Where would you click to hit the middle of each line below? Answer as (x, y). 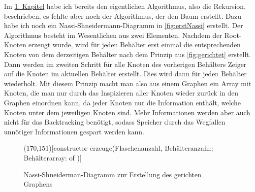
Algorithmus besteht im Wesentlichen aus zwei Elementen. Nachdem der (113, 35)
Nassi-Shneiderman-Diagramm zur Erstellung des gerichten (113, 174)
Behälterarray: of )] (53, 157)
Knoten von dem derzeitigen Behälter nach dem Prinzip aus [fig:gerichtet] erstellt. (127, 54)
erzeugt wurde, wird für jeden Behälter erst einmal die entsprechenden (134, 45)
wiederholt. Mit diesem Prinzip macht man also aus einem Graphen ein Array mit (128, 83)
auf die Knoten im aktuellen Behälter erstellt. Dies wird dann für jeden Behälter (125, 74)
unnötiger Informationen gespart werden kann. (74, 131)
